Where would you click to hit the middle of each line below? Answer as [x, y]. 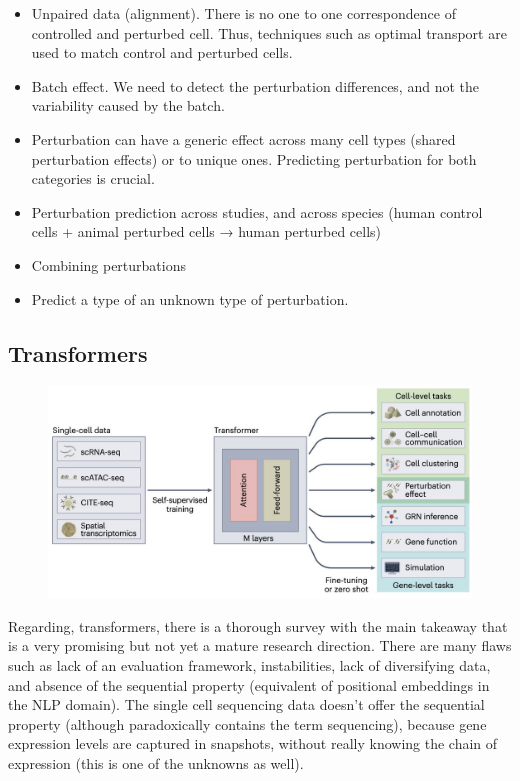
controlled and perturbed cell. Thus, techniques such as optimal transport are [269, 32]
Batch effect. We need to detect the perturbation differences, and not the [255, 85]
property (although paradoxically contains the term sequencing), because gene [247, 723]
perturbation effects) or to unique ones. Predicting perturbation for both [254, 158]
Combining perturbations [108, 264]
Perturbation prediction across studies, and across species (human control [257, 211]
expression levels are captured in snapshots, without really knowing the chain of [253, 743]
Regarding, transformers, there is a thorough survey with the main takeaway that [258, 625]
